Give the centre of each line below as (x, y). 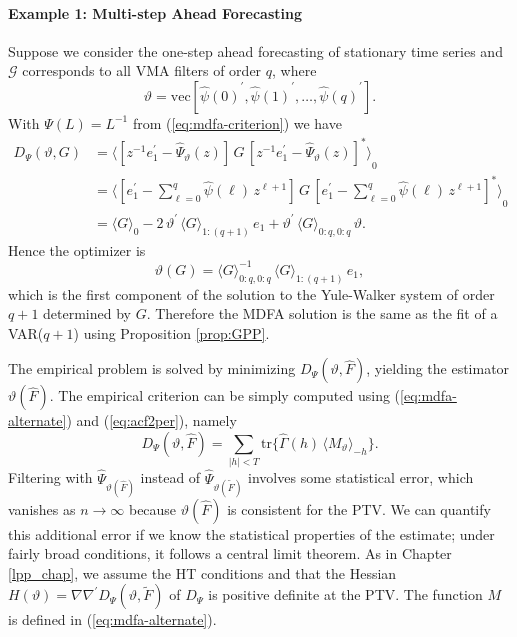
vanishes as (42, 508)
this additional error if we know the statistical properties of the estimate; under (251, 533)
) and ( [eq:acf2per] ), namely (151, 420)
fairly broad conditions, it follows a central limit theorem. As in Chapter (230, 553)
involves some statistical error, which (361, 477)
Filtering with (50, 477)
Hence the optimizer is (77, 249)
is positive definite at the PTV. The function (345, 594)
